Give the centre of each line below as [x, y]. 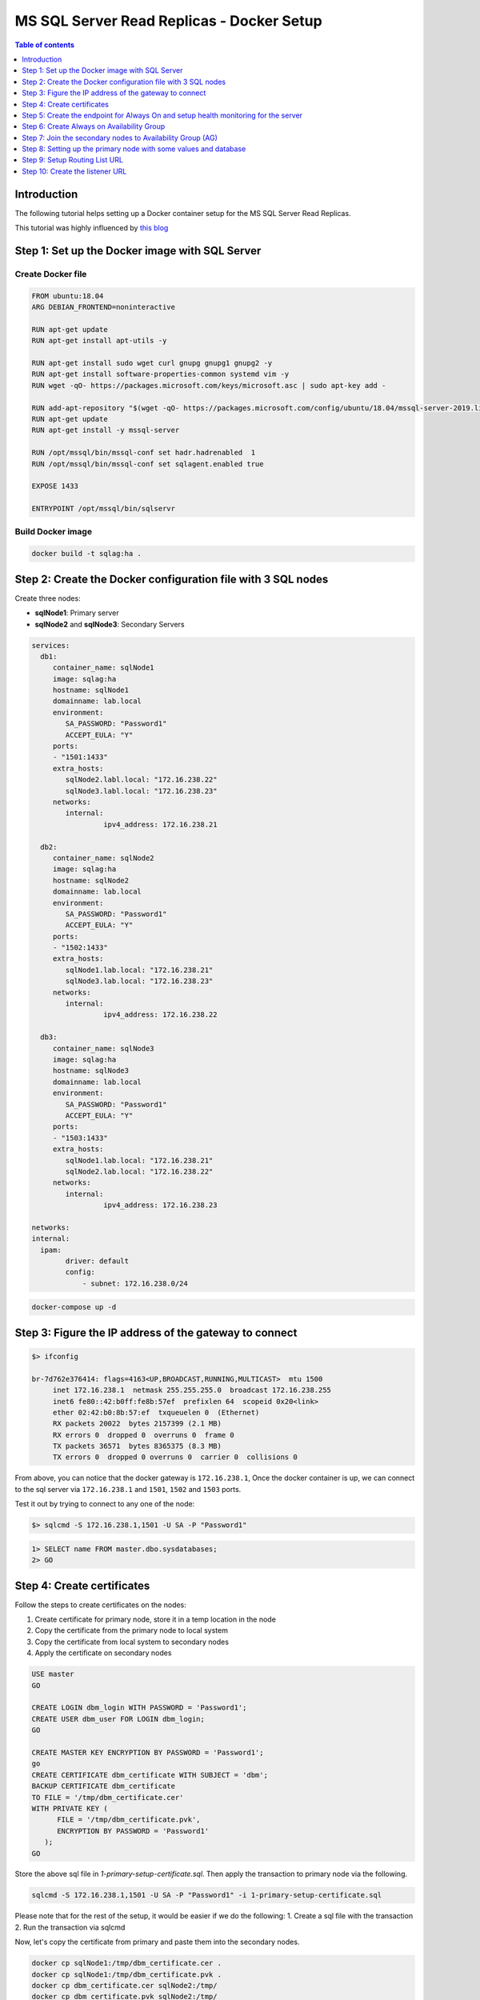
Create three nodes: [48, 598]
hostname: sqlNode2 [91, 880]
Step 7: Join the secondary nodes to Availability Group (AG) [120, 138]
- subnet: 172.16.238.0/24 [135, 1283]
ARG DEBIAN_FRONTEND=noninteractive [104, 307]
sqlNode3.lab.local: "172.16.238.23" [139, 981]
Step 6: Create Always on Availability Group [94, 126]
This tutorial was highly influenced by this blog [92, 228]
